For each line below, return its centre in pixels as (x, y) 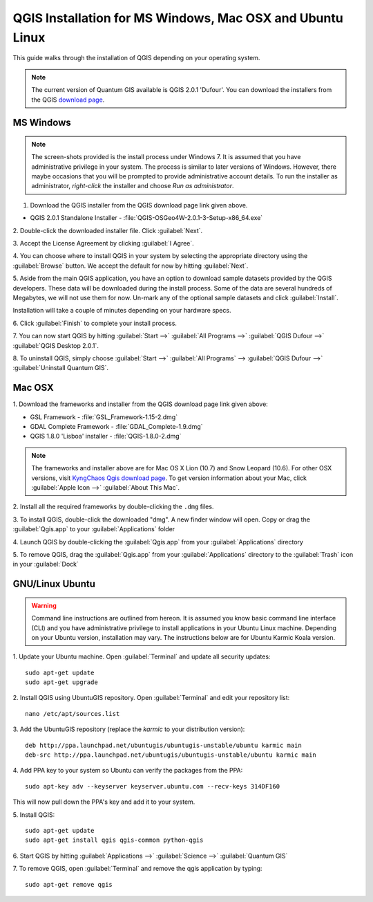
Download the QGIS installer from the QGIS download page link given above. (139, 205)
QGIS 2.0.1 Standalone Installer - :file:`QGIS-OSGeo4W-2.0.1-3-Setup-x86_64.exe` (146, 218)
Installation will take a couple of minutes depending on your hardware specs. (122, 311)
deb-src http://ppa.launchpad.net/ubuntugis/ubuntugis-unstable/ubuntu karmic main (171, 755)
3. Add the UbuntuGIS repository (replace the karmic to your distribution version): (129, 729)
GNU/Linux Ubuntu (54, 584)
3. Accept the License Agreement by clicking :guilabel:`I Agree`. (104, 243)
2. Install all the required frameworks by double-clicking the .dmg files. (113, 507)
